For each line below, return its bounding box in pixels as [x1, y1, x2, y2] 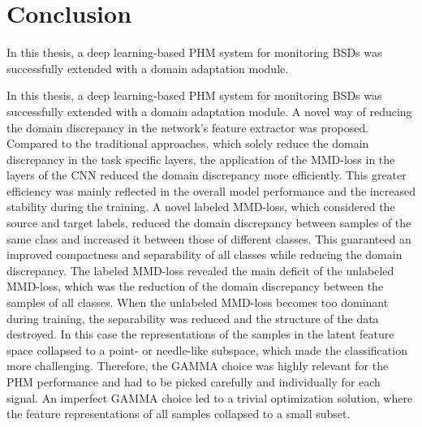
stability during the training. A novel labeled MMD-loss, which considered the [6, 198, 395, 215]
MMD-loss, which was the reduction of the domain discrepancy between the [6, 278, 384, 295]
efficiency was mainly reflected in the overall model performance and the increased [6, 182, 416, 199]
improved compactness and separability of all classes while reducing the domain [6, 246, 403, 263]
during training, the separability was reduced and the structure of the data [6, 309, 379, 326]
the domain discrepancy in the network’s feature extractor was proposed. [6, 119, 369, 136]
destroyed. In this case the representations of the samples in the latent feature [6, 326, 394, 343]
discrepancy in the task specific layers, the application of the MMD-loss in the [6, 150, 395, 167]
